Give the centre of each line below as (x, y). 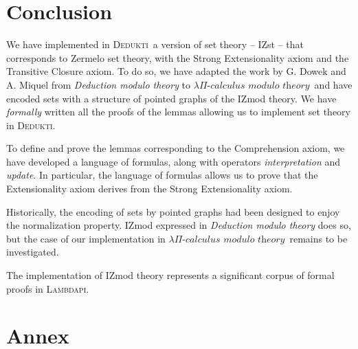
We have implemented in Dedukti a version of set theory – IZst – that (155, 44)
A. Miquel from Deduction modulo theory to (99, 84)
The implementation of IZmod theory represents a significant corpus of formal (170, 275)
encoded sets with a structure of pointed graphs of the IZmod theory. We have (171, 98)
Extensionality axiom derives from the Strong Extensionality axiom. (149, 189)
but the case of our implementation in (86, 238)
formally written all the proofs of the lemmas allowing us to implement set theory (178, 112)
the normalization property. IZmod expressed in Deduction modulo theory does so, (179, 225)
